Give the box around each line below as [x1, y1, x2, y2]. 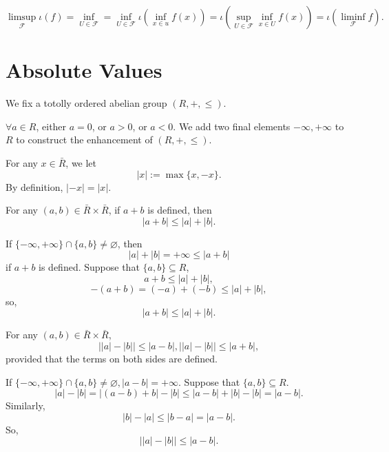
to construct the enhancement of [16, 132, 153, 147]
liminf [341, 12, 366, 22]
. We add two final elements [173, 119, 291, 133]
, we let [65, 155, 97, 169]
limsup [8, 12, 36, 22]
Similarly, [6, 398, 45, 413]
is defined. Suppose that [39, 260, 140, 274]
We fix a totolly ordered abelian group [6, 96, 167, 110]
